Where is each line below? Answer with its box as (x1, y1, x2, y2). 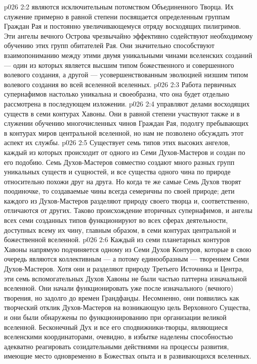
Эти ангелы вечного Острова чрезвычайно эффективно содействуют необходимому (4, 30, 253, 41)
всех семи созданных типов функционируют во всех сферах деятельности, (4, 215, 228, 225)
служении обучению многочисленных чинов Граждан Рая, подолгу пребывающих (4, 118, 249, 128)
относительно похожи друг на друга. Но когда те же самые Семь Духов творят (4, 176, 241, 186)
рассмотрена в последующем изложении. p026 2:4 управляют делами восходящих (4, 98, 250, 108)
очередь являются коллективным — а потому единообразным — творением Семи (4, 254, 249, 264)
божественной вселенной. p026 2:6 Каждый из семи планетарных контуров (4, 234, 230, 245)
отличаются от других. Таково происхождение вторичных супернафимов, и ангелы (4, 205, 253, 215)
